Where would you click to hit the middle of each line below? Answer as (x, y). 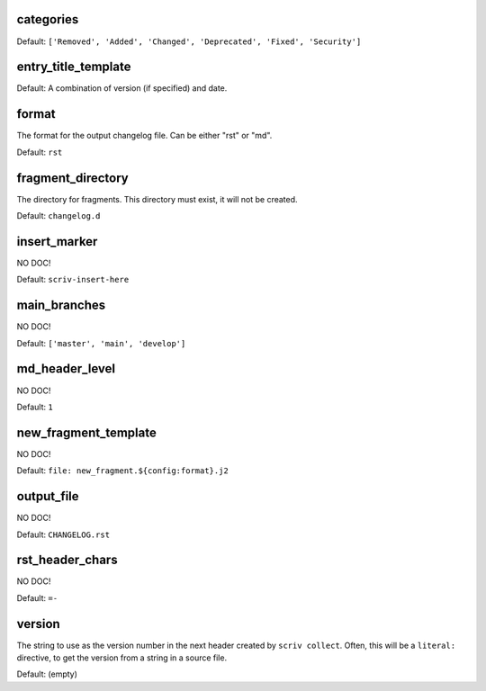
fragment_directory (73, 178)
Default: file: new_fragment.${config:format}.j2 (122, 471)
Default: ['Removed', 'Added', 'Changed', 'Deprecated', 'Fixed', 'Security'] (189, 41)
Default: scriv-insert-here (73, 280)
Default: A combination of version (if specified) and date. (122, 88)
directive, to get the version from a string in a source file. (122, 658)
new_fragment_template (86, 432)
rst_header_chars (67, 560)
